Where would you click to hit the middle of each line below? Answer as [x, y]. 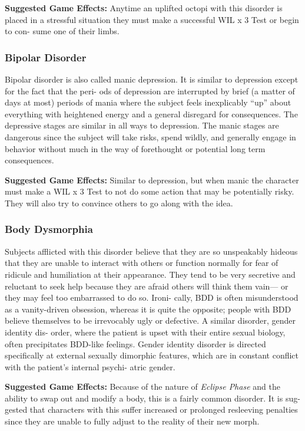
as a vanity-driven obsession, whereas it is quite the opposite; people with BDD [148, 309]
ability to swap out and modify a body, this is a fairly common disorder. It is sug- [152, 398]
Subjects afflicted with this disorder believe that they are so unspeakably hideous [151, 251]
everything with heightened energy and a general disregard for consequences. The [151, 113]
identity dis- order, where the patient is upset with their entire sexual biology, [145, 332]
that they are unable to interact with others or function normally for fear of [142, 263]
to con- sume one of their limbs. [62, 31]
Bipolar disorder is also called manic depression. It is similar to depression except [152, 79]
